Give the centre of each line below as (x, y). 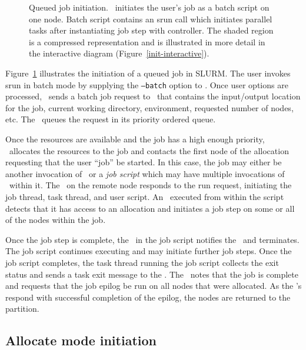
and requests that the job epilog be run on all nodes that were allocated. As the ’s (154, 286)
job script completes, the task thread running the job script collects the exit (142, 262)
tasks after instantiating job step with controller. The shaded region (151, 30)
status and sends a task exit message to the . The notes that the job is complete (152, 274)
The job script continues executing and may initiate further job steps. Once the (149, 251)
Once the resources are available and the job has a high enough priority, (135, 139)
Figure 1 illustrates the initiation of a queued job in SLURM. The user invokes (148, 73)
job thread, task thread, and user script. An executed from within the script (145, 196)
